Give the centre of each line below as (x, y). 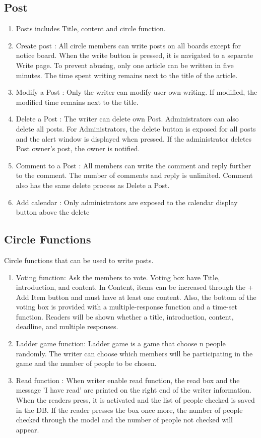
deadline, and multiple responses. (67, 326)
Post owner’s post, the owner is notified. (78, 148)
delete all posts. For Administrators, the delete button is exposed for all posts (136, 128)
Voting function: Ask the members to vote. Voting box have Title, (118, 277)
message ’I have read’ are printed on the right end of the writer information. (134, 390)
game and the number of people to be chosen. (86, 363)
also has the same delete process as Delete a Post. (93, 185)
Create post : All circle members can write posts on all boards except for (128, 45)
